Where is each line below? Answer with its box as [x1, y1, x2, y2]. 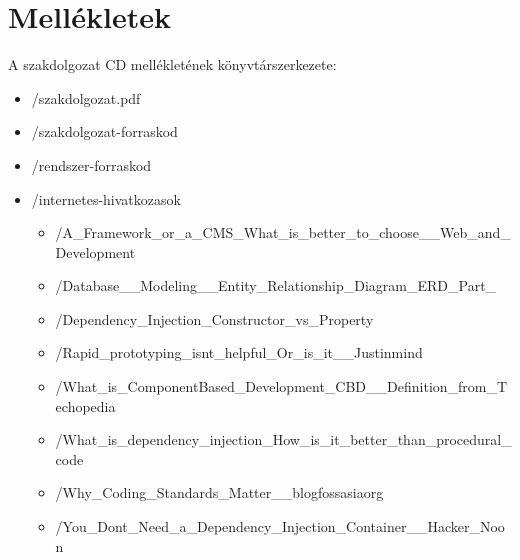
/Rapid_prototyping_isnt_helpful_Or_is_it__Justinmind [55, 342, 423, 363]
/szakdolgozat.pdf [31, 87, 141, 108]
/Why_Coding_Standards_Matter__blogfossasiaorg [55, 482, 384, 503]
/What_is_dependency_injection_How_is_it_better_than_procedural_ [55, 429, 512, 450]
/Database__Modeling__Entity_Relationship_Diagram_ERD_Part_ [55, 275, 497, 296]
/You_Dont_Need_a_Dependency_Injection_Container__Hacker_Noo [55, 516, 505, 537]
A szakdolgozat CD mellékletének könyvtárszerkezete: [8, 54, 337, 75]
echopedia [55, 395, 116, 416]
